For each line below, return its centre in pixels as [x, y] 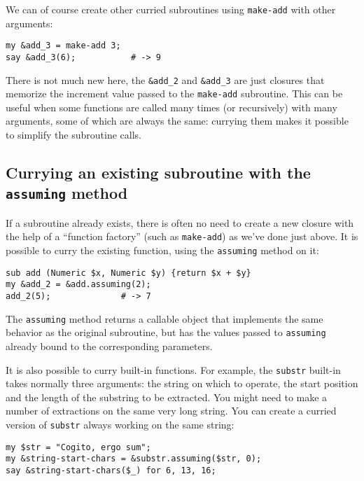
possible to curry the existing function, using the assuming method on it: [162, 250]
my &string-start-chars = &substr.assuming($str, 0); [134, 459]
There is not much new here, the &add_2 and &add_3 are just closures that [165, 79]
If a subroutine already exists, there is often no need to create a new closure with [180, 222]
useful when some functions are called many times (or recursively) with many [171, 107]
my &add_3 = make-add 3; [63, 46]
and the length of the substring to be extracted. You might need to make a [167, 397]
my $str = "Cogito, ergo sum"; [78, 447]
